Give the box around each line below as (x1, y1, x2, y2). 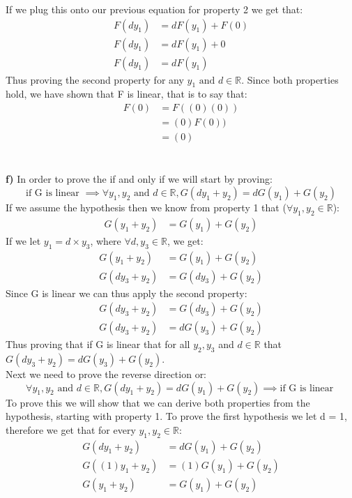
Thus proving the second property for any (6, 72, 184, 86)
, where (90, 233, 121, 248)
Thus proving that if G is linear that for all (6, 337, 190, 352)
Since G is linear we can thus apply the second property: (6, 285, 247, 300)
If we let (6, 233, 41, 248)
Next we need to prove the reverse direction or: (6, 367, 207, 382)
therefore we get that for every (6, 422, 136, 437)
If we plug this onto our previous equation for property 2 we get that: (6, 2, 303, 16)
